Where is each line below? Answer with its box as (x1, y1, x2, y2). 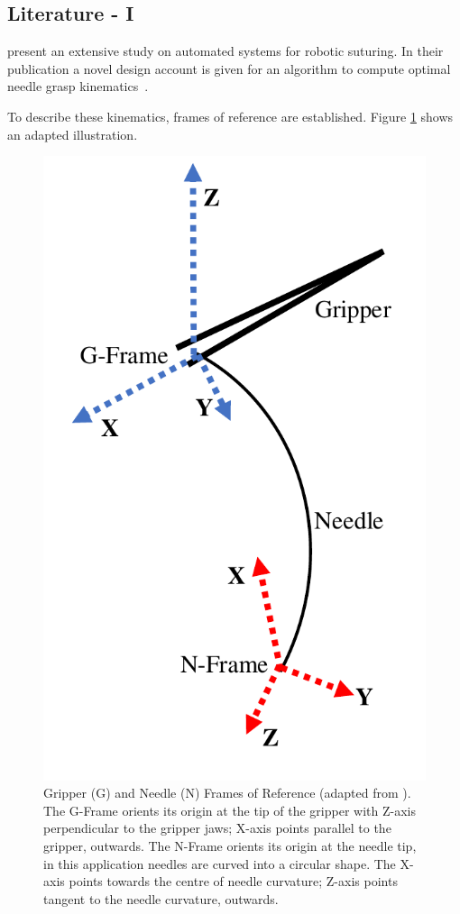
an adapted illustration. (7, 124, 138, 143)
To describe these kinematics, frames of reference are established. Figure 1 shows (7, 106, 454, 125)
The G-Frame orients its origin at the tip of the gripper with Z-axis (43, 800, 416, 819)
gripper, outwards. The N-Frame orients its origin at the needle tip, (43, 836, 417, 855)
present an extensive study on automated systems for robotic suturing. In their (7, 41, 444, 60)
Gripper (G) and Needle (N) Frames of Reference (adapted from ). (43, 783, 411, 802)
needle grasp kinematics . (7, 77, 149, 96)
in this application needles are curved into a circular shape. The (43, 854, 396, 873)
